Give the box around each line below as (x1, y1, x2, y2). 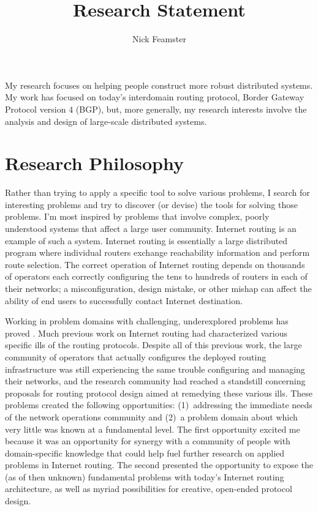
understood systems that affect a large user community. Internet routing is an (5, 222, 297, 234)
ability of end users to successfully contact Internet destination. (5, 294, 243, 307)
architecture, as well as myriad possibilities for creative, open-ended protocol (5, 482, 292, 495)
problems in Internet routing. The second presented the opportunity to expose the (5, 458, 313, 471)
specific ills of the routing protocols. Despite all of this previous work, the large (5, 338, 302, 351)
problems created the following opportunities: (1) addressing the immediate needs (5, 398, 312, 411)
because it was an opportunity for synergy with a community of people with (5, 435, 290, 447)
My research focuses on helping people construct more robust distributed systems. (5, 78, 313, 91)
